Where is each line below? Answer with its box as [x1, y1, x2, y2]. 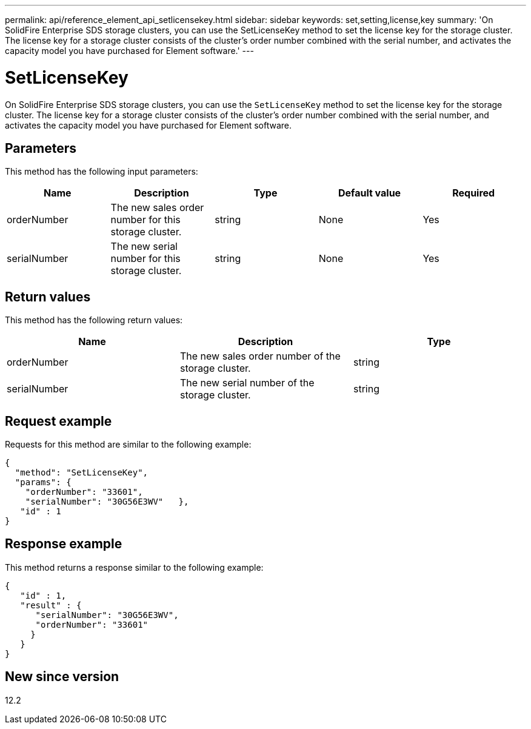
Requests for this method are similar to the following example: [5, 439, 252, 450]
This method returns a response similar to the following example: [5, 562, 264, 573]
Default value [338, 187, 401, 200]
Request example [5, 413, 112, 429]
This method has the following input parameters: [5, 166, 198, 177]
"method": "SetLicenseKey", [15, 468, 149, 478]
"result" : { [20, 600, 82, 610]
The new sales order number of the [179, 350, 341, 363]
